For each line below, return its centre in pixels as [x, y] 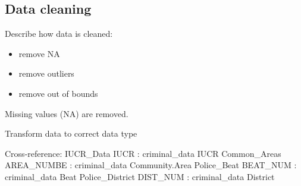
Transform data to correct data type [71, 133]
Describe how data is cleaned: [59, 34]
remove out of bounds [58, 93]
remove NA [39, 53]
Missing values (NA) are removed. [67, 113]
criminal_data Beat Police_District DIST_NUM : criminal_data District [140, 176]
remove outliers [46, 73]
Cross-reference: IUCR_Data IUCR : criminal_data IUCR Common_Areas [143, 153]
